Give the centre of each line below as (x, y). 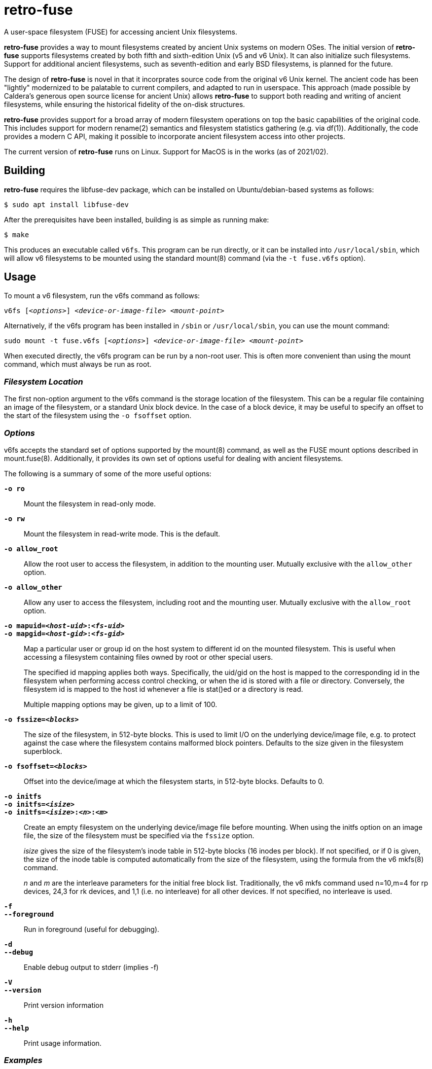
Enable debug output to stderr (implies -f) (91, 967)
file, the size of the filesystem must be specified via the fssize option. (139, 835)
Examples (23, 1060)
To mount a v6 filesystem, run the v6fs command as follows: (102, 296)
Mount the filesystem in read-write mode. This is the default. (122, 534)
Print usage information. (63, 1043)
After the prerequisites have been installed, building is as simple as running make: (137, 219)
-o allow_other (33, 587)
